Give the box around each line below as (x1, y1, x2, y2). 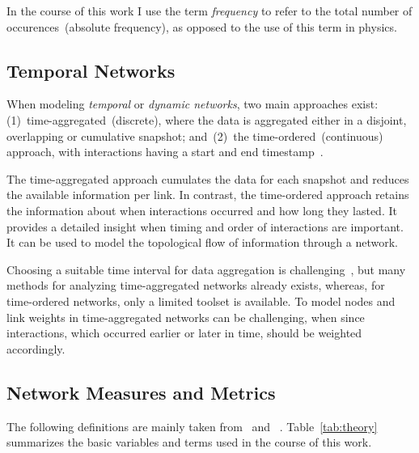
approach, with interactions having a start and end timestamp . (6, 143, 324, 160)
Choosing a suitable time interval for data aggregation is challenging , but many (6, 260, 406, 277)
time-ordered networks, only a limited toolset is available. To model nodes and (6, 292, 396, 309)
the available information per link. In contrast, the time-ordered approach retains (6, 186, 409, 203)
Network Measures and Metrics (6, 379, 276, 404)
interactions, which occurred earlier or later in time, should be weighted (6, 324, 362, 341)
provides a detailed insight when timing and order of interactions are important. (6, 218, 404, 235)
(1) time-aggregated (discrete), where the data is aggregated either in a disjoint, (6, 111, 407, 128)
